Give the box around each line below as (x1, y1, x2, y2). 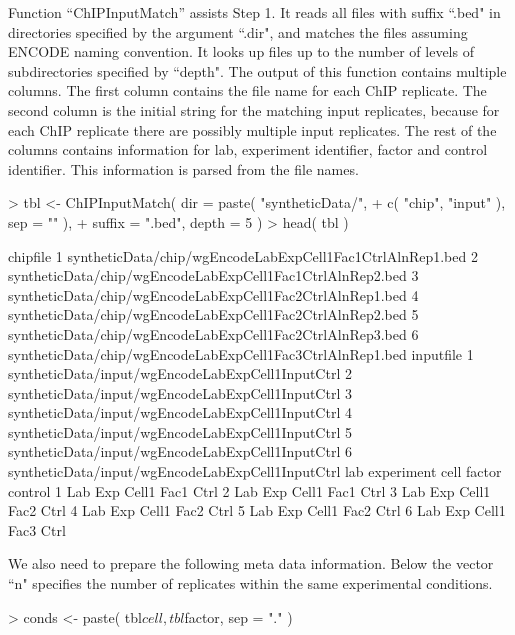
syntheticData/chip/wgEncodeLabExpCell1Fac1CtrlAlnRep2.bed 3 (8, 265, 419, 286)
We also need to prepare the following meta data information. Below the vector (8, 553, 494, 574)
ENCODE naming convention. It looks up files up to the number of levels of (8, 41, 474, 62)
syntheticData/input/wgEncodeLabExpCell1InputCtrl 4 (8, 402, 352, 423)
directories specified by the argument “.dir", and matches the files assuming (8, 21, 468, 42)
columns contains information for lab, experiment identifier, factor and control (8, 139, 488, 160)
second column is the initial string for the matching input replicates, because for (8, 99, 500, 120)
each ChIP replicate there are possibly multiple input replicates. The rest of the (8, 119, 497, 140)
